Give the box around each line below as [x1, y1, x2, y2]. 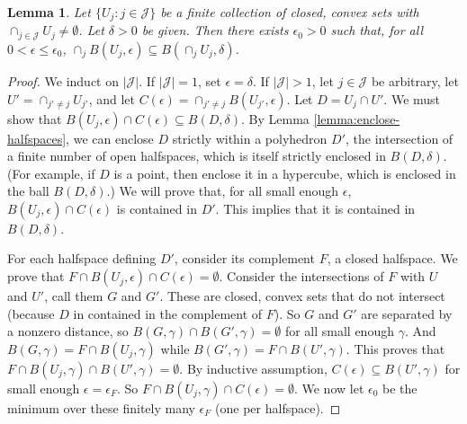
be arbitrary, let [371, 71, 459, 90]
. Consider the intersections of [219, 267, 384, 286]
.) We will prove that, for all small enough [106, 181, 339, 200]
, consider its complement [174, 249, 315, 268]
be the [382, 378, 418, 397]
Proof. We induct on [7, 71, 120, 90]
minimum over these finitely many [7, 398, 195, 417]
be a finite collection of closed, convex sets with [160, 3, 419, 21]
